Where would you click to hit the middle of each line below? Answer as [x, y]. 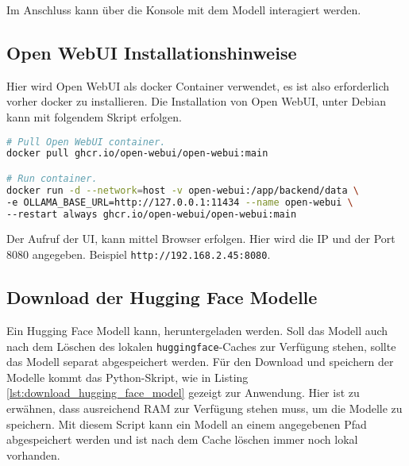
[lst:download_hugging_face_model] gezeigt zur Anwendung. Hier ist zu [183, 393]
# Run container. [52, 178]
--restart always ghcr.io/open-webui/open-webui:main [152, 214]
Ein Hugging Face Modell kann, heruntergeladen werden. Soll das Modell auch [197, 330]
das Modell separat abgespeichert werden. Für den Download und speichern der [200, 362]
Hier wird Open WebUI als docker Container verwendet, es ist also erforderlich [198, 85]
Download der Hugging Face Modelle [162, 297]
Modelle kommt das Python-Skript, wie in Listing [127, 377]
